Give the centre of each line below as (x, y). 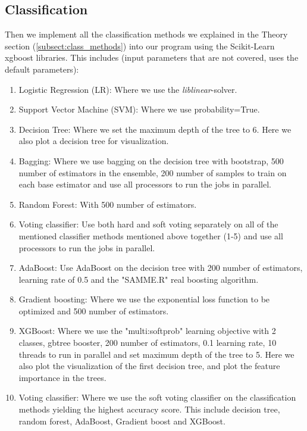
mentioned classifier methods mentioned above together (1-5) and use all (151, 235)
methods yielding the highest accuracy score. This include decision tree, (149, 409)
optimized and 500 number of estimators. (94, 310)
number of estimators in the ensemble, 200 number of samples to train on (153, 172)
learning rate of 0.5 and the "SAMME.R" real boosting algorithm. (139, 279)
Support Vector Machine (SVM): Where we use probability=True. (139, 109)
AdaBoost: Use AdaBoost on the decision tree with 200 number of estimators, (161, 268)
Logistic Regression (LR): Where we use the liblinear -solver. (128, 89)
